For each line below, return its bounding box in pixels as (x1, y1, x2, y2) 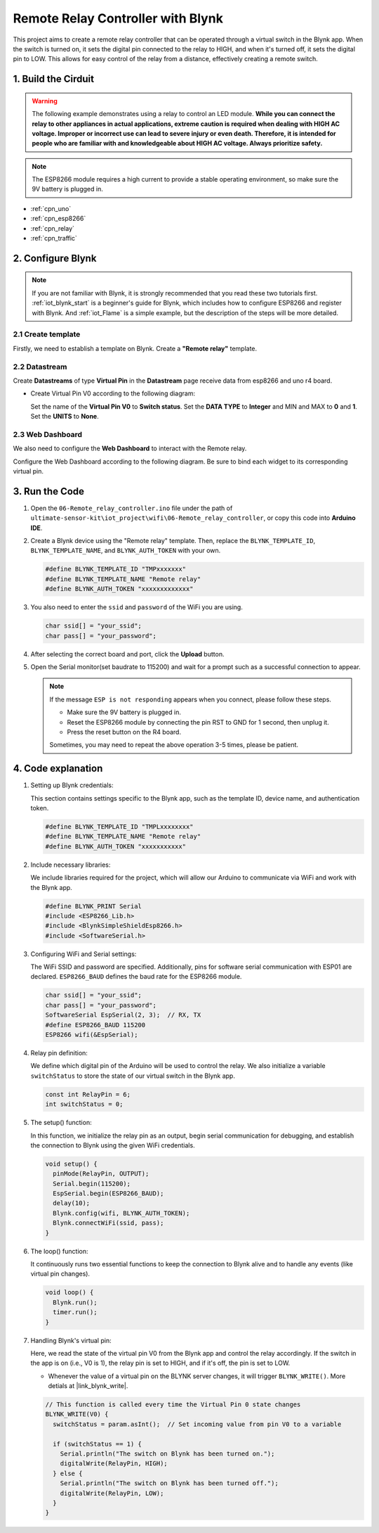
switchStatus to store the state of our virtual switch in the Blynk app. (30, 1071, 235, 1080)
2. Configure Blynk (13, 252, 97, 264)
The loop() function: (30, 1247, 88, 1255)
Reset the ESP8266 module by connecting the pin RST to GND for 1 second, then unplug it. (67, 718, 329, 726)
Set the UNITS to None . (30, 412, 99, 421)
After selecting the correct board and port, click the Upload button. (30, 649, 225, 658)
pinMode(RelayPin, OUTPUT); (53, 1170, 149, 1178)
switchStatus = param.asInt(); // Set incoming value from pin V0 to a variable (53, 1420, 342, 1428)
